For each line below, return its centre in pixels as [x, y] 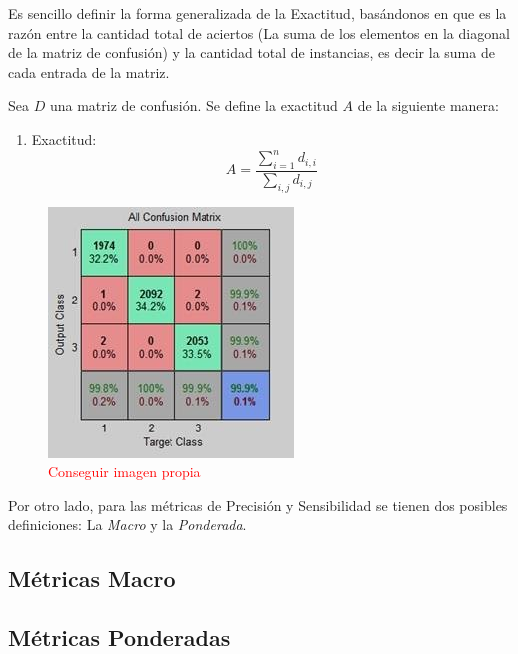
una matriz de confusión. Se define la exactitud [193, 105]
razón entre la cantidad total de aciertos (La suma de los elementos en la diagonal [259, 32]
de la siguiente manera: [428, 105]
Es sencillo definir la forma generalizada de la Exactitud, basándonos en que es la [257, 13]
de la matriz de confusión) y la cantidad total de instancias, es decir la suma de [251, 52]
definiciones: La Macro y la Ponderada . [127, 524]
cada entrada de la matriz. [89, 71]
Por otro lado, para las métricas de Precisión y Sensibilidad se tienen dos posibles [258, 504]
